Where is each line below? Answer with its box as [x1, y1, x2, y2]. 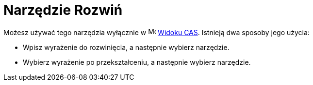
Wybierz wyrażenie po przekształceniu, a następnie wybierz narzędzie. [23, 58, 251, 66]
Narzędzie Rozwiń [3, 2, 123, 18]
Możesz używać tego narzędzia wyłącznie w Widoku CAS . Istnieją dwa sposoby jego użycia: [3, 28, 310, 36]
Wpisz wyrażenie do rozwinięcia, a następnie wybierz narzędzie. [23, 43, 230, 51]
